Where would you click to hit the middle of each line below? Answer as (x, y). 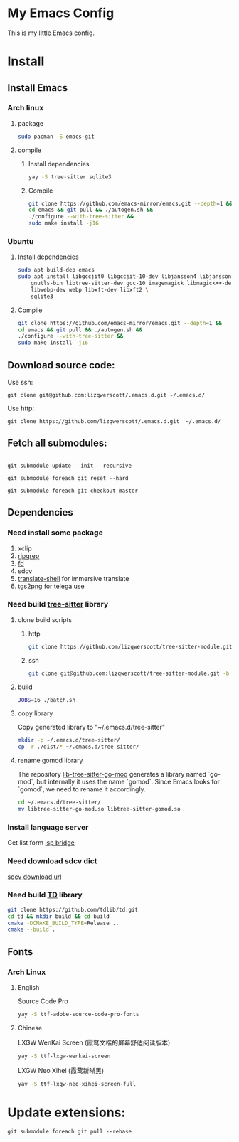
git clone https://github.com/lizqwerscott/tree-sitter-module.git (130, 646)
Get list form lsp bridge (41, 843)
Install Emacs (38, 88)
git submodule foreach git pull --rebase (70, 1131)
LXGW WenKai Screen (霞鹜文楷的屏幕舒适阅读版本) (94, 1042)
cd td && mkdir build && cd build (59, 916)
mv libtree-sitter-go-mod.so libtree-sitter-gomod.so (99, 809)
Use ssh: (20, 383)
